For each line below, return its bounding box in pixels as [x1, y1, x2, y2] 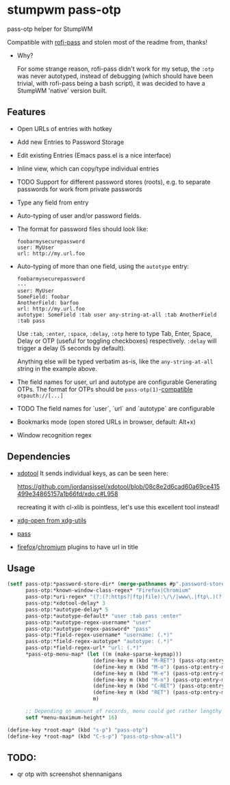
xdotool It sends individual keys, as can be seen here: [16, 469, 168, 477]
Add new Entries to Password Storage [16, 138, 125, 146]
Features [7, 106, 46, 118]
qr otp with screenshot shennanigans [16, 770, 123, 778]
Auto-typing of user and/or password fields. [16, 211, 142, 219]
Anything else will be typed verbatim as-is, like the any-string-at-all [16, 357, 214, 365]
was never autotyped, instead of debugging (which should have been [16, 71, 214, 80]
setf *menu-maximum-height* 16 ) [25, 714, 118, 721]
